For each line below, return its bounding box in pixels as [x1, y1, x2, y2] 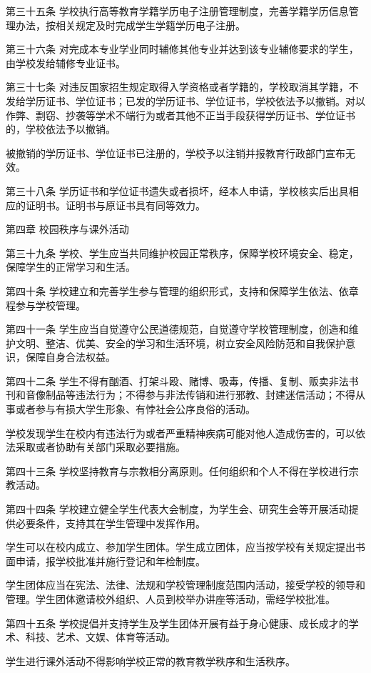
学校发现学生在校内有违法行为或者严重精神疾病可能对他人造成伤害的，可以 [6, 425, 355, 440]
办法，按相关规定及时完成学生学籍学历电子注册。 [15, 17, 245, 32]
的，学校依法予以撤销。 [6, 121, 116, 136]
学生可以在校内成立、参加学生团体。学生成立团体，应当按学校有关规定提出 [6, 539, 355, 554]
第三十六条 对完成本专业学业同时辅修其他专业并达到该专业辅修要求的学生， [6, 41, 359, 56]
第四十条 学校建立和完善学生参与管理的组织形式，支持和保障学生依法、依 [6, 283, 349, 298]
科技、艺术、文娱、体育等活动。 [25, 629, 176, 644]
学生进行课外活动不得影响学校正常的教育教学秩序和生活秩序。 [6, 653, 295, 668]
